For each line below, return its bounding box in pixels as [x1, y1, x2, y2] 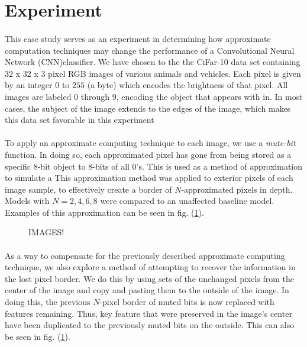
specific [5, 160, 31, 172]
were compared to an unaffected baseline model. [100, 194, 274, 207]
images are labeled [5, 90, 72, 102]
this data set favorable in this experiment [5, 113, 154, 126]
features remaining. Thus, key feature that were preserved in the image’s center [5, 307, 292, 319]
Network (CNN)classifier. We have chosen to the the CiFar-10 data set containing [5, 56, 300, 68]
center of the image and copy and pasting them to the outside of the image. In [5, 284, 289, 296]
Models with [5, 194, 50, 207]
